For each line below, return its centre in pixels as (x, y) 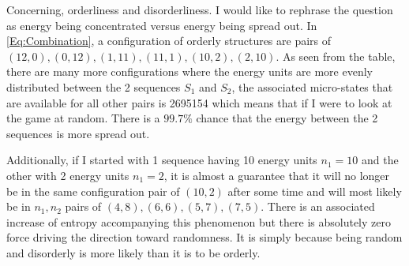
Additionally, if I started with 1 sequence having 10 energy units (162, 160)
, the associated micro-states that (312, 86)
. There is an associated (318, 206)
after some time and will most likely (315, 191)
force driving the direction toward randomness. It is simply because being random (204, 237)
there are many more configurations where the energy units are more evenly (189, 71)
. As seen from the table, (336, 56)
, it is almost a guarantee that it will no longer (277, 175)
